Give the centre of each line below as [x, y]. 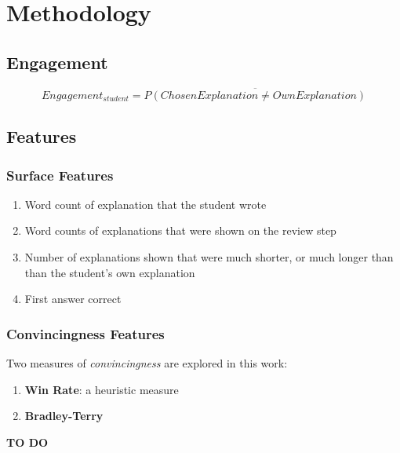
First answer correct [73, 299]
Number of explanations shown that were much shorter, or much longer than [209, 256]
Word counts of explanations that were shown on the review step [180, 230]
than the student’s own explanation [110, 272]
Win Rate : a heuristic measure [102, 389]
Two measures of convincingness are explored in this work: [147, 362]
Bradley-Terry [64, 416]
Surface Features [60, 175]
